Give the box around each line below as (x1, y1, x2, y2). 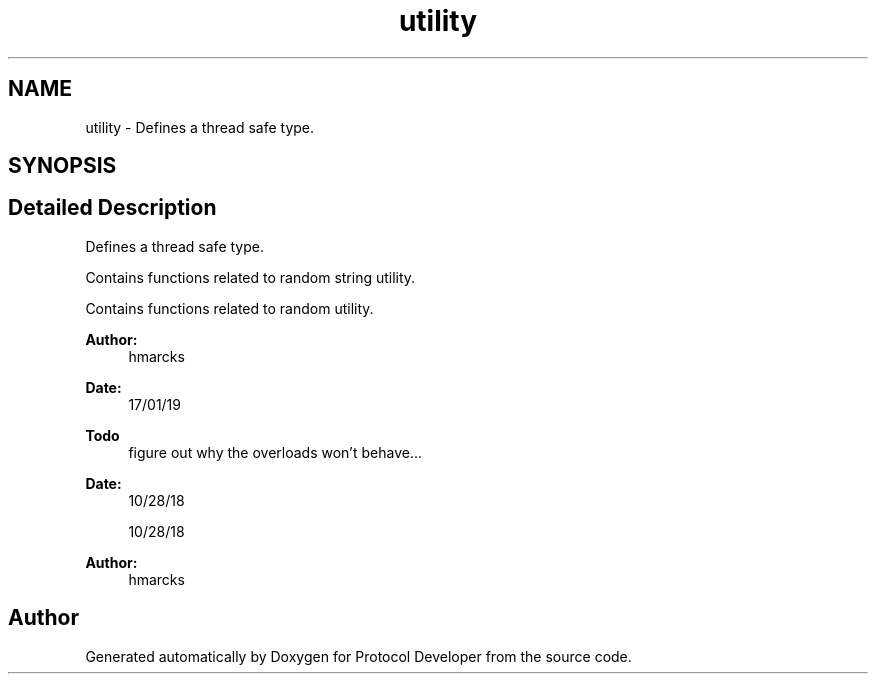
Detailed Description (8, 195, 217, 221)
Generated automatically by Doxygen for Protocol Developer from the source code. (85, 647, 632, 665)
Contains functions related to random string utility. (85, 268, 416, 286)
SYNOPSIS (8, 153, 117, 179)
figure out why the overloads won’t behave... (128, 443, 422, 461)
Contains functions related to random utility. (85, 299, 374, 317)
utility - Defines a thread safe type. (85, 118, 315, 136)
